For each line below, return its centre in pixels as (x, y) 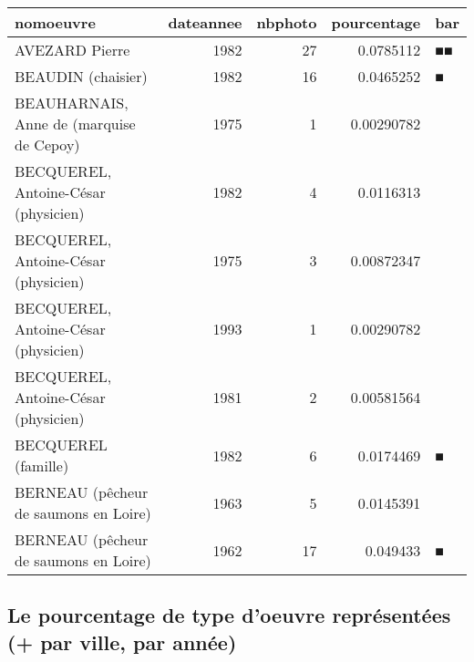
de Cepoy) (47, 145)
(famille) (42, 465)
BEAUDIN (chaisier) (81, 76)
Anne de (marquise (75, 124)
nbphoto (287, 22)
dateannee (205, 22)
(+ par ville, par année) (122, 641)
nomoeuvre (55, 22)
